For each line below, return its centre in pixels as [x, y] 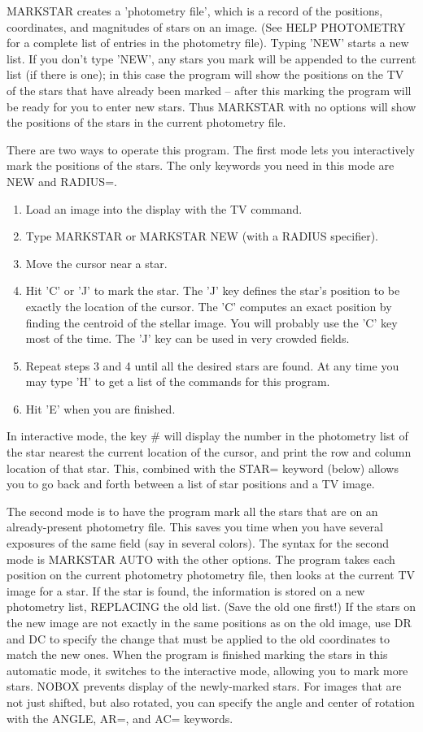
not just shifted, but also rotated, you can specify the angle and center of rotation [211, 702]
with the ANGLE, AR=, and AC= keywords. [120, 718]
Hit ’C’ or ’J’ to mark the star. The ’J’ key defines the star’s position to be [213, 290]
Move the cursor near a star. [96, 263]
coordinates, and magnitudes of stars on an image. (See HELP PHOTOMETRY [206, 26]
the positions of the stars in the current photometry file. [146, 122]
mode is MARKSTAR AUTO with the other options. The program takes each [201, 559]
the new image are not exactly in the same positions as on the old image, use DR [209, 622]
